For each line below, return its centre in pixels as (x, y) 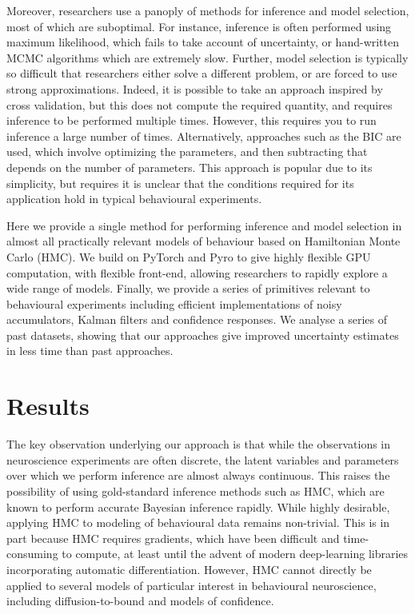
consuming (32, 554)
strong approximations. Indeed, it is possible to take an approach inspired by (195, 88)
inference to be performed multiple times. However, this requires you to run (192, 120)
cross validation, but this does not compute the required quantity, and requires (200, 104)
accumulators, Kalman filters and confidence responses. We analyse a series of (197, 319)
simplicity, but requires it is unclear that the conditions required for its (180, 183)
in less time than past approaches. (90, 351)
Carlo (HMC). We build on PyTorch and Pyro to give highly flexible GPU (189, 256)
